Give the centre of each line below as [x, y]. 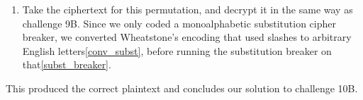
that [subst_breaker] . [67, 64]
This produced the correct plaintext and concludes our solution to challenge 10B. [182, 88]
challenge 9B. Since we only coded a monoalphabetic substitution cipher [179, 23]
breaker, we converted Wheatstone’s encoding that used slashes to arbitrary [187, 37]
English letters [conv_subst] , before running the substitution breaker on [177, 50]
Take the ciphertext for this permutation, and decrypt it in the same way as [188, 9]
